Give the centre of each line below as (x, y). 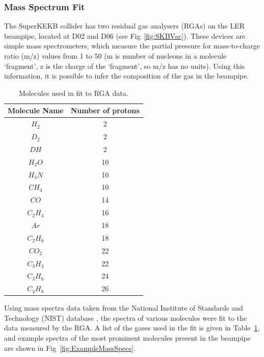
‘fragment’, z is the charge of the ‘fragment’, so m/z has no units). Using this (125, 66)
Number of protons (105, 110)
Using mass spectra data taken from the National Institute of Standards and (124, 308)
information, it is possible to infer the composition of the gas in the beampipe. (126, 76)
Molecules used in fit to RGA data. (73, 93)
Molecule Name (36, 110)
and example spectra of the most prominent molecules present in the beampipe (127, 338)
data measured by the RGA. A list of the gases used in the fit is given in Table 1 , (132, 328)
